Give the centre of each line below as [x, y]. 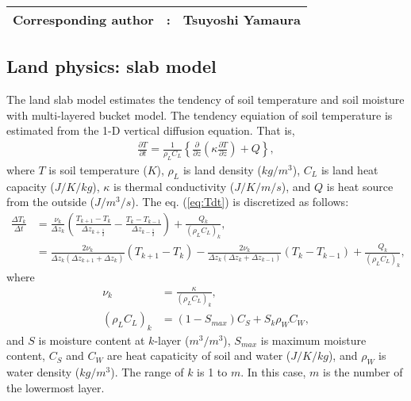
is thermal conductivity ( [174, 186]
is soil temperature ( [98, 169]
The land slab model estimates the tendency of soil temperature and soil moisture [205, 99]
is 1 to [212, 372]
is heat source [360, 186]
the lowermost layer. [56, 387]
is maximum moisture [313, 340]
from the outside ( [50, 202]
